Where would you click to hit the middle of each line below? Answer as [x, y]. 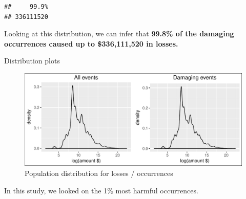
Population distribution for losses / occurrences [99, 173]
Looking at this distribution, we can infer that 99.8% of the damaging [119, 34]
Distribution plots [32, 61]
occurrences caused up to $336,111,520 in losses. [91, 43]
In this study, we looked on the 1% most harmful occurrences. [101, 190]
